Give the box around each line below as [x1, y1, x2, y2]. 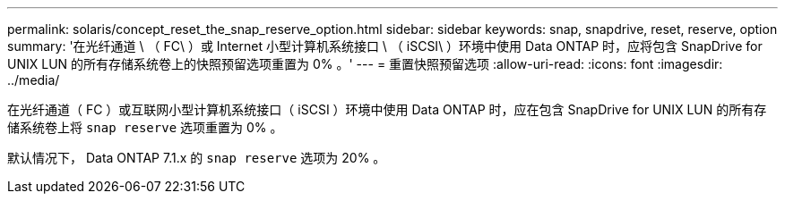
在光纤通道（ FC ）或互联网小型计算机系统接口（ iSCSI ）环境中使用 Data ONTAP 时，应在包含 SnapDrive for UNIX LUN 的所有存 [7, 102, 767, 117]
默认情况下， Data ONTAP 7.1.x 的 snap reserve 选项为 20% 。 [7, 150, 386, 165]
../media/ [7, 72, 60, 88]
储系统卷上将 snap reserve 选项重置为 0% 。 [7, 120, 283, 135]
